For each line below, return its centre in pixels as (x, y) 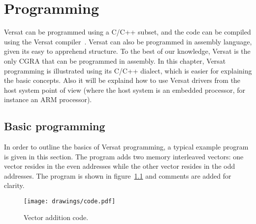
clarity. (14, 185)
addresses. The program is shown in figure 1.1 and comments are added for (118, 175)
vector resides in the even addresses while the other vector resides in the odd (120, 166)
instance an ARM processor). (48, 99)
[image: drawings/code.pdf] (70, 202)
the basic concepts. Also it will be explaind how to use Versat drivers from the (122, 80)
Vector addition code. (56, 217)
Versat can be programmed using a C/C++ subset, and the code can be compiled (128, 32)
